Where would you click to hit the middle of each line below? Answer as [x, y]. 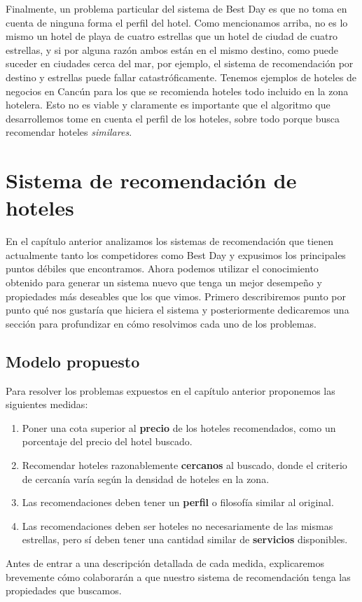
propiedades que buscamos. [64, 590]
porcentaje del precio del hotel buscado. [107, 441]
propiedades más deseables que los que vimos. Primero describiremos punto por [176, 296]
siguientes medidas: [47, 404]
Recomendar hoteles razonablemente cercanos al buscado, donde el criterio [185, 464]
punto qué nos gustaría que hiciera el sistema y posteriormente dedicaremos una [177, 310]
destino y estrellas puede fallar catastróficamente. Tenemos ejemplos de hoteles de [181, 77]
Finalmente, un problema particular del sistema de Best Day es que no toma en [176, 8]
